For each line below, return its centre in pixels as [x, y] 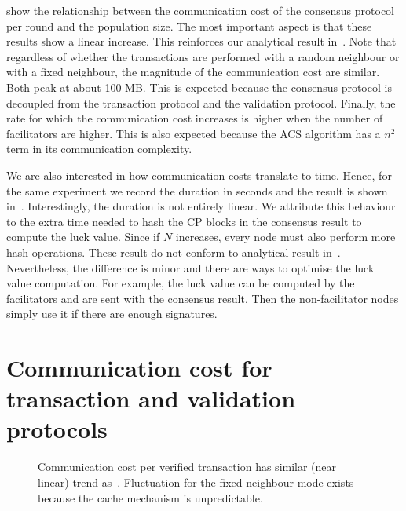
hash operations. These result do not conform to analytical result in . [174, 252]
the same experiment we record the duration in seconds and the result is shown [197, 190]
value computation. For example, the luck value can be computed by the [181, 283]
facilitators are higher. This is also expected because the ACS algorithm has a [194, 133]
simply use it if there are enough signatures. [112, 314]
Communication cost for [139, 368]
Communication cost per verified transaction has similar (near [187, 467]
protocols [57, 429]
